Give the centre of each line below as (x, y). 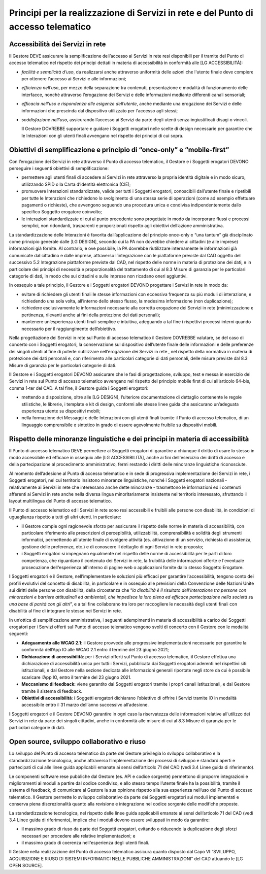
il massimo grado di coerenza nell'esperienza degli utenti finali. (85, 843)
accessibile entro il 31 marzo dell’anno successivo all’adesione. (85, 705)
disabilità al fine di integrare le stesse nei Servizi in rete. (66, 611)
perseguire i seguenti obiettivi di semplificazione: (59, 168)
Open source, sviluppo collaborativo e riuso (78, 742)
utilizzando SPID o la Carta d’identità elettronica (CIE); (76, 184)
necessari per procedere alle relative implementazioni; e (78, 836)
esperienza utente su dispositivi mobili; (61, 411)
